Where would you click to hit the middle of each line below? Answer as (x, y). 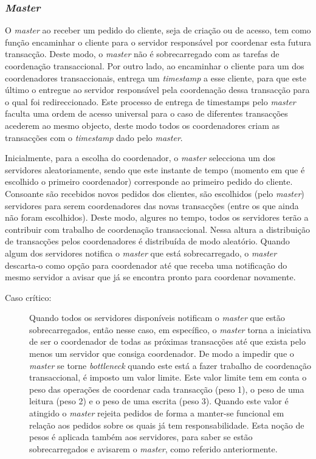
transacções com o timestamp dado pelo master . (94, 137)
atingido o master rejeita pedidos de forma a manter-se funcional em (157, 413)
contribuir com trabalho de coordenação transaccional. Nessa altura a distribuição (157, 229)
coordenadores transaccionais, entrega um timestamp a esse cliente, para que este (156, 78)
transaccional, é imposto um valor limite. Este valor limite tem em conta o (168, 377)
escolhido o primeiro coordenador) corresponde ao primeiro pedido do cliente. (149, 181)
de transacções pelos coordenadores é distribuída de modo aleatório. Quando (147, 241)
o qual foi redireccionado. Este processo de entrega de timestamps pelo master (150, 101)
